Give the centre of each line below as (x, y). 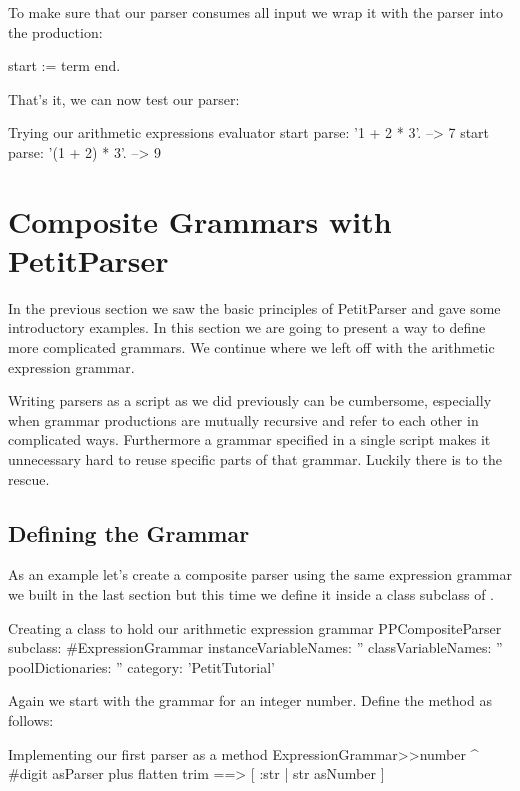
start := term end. (64, 65)
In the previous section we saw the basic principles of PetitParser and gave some (254, 307)
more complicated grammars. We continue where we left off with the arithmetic (251, 347)
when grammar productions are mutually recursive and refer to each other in (243, 419)
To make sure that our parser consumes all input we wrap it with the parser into (255, 12)
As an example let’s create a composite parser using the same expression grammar (260, 574)
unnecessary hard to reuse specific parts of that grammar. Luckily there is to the (255, 459)
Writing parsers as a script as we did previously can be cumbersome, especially (250, 400)
